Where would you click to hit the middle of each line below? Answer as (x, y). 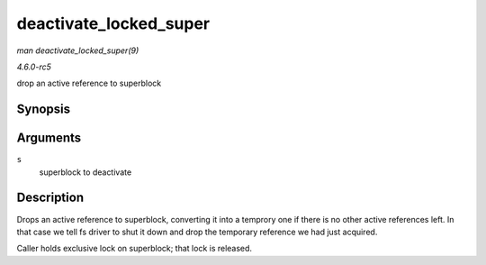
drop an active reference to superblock (89, 83)
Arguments (49, 138)
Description (50, 198)
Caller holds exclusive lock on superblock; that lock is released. (134, 249)
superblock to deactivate (85, 172)
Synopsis (44, 110)
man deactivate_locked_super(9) (78, 50)
